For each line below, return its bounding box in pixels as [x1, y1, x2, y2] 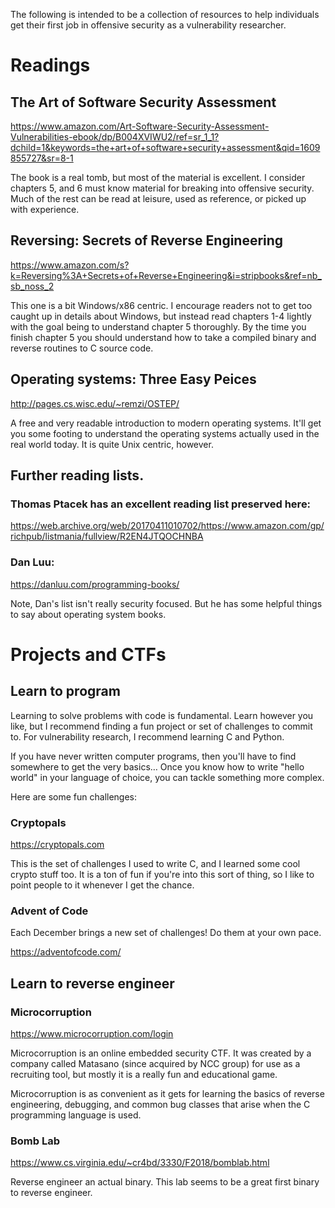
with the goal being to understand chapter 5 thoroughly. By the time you [10, 320, 307, 333]
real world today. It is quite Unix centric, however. [10, 438, 214, 450]
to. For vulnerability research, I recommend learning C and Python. [10, 730, 285, 743]
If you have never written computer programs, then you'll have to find [10, 750, 297, 762]
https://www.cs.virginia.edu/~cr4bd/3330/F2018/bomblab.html [10, 1157, 270, 1169]
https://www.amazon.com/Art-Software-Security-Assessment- [10, 120, 270, 132]
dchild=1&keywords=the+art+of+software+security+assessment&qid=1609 [10, 142, 321, 153]
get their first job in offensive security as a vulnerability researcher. [10, 19, 287, 31]
